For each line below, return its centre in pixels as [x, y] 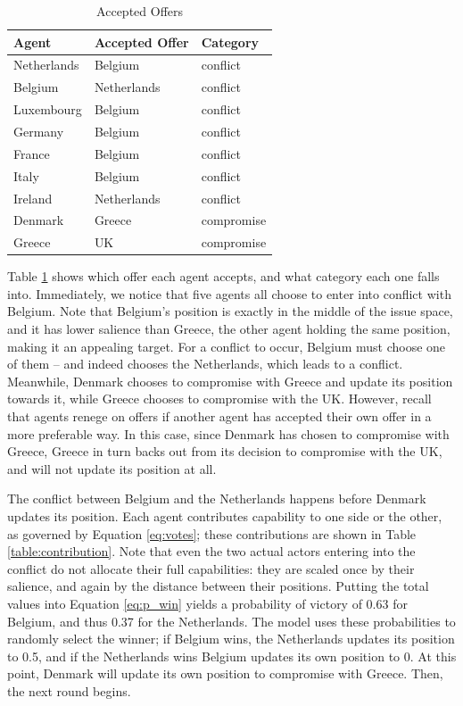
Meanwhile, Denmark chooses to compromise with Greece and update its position [230, 381]
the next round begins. [69, 690]
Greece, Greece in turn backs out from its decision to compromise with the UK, [225, 451]
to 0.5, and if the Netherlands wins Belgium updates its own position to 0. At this [232, 656]
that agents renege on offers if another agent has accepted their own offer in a [219, 416]
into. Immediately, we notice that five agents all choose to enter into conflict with [229, 293]
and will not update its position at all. [112, 468]
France [32, 153]
